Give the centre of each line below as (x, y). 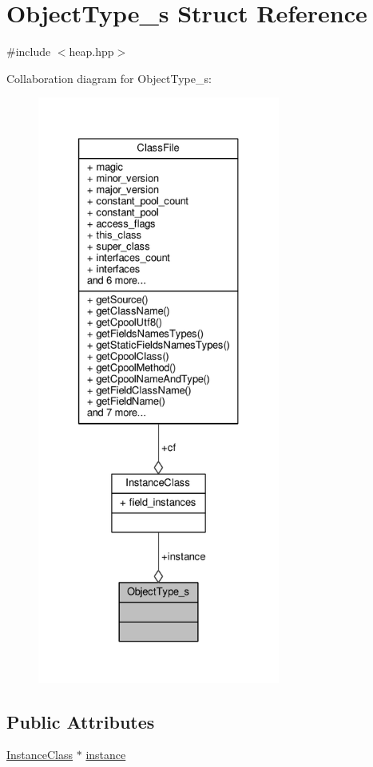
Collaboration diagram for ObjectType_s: (109, 78)
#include (29, 51)
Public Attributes (81, 721)
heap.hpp (91, 51)
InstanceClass (40, 755)
